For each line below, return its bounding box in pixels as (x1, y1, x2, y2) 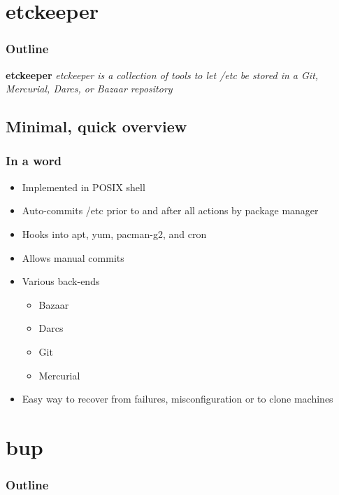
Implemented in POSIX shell (22, 179, 145, 194)
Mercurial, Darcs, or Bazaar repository (6, 81, 173, 96)
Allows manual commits (22, 250, 124, 265)
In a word (6, 152, 62, 169)
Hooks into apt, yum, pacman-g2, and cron (22, 226, 207, 241)
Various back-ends (22, 274, 100, 288)
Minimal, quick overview (6, 116, 187, 137)
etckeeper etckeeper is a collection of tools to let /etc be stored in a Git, (6, 67, 319, 82)
